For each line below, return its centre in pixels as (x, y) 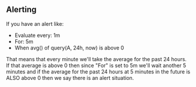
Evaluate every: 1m (37, 35)
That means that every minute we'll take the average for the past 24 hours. (96, 59)
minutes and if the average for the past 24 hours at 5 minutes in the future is (98, 71)
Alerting (21, 10)
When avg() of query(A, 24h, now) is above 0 (69, 48)
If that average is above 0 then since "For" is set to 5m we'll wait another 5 (96, 65)
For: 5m (24, 41)
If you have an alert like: (35, 24)
